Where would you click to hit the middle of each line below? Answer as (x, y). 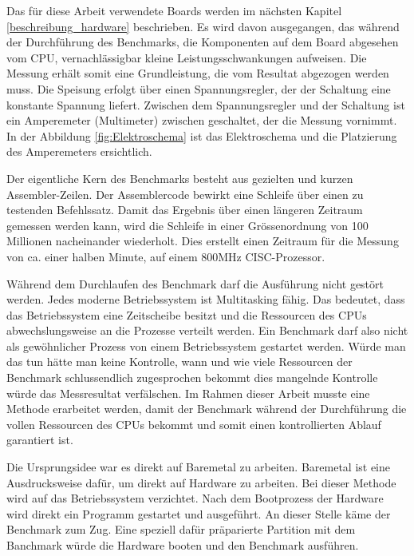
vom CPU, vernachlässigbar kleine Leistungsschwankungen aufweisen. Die (187, 57)
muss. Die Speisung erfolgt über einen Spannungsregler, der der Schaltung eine (199, 88)
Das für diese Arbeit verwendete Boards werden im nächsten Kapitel (174, 10)
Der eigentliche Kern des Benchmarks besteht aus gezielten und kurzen (180, 178)
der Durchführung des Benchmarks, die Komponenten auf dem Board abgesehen (203, 42)
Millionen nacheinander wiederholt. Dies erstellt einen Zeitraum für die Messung (203, 241)
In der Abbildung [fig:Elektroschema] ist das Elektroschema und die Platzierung (202, 135)
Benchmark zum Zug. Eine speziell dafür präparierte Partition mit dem (181, 529)
